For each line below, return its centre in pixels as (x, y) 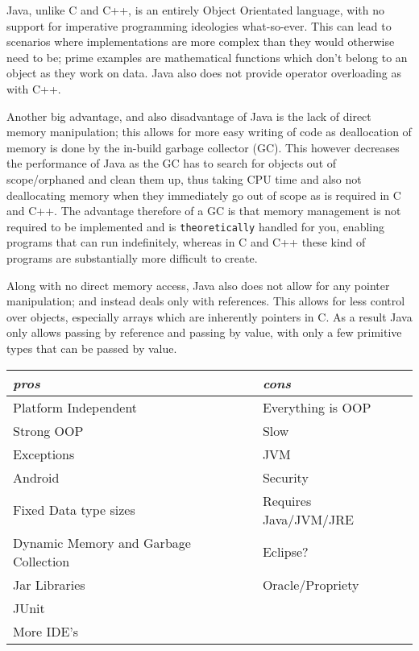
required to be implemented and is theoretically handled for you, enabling (195, 226)
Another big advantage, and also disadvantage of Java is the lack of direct (189, 116)
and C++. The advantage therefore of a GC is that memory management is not (204, 211)
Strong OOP (48, 430)
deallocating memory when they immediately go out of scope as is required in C (204, 195)
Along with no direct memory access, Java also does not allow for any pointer (198, 285)
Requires (287, 500)
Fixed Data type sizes (74, 510)
